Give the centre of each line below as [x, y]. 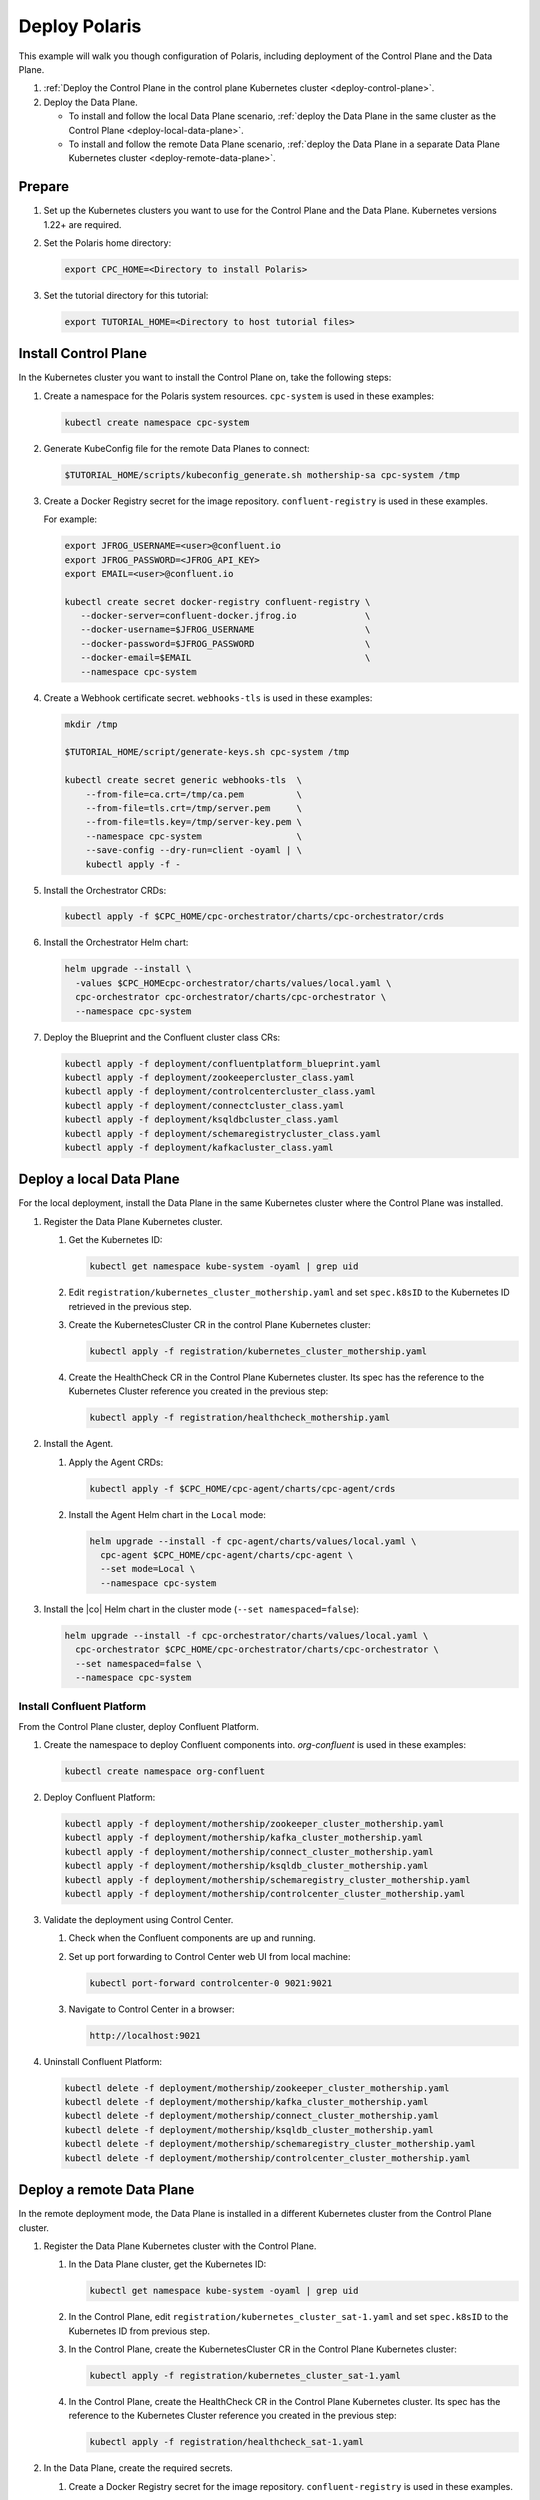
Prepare [44, 186]
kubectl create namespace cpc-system [157, 422]
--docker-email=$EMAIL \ [225, 658]
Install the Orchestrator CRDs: [105, 890]
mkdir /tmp [91, 724]
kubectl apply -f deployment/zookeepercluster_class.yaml [209, 1077]
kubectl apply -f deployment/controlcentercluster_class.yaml [220, 1091]
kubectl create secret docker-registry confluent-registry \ [217, 601]
